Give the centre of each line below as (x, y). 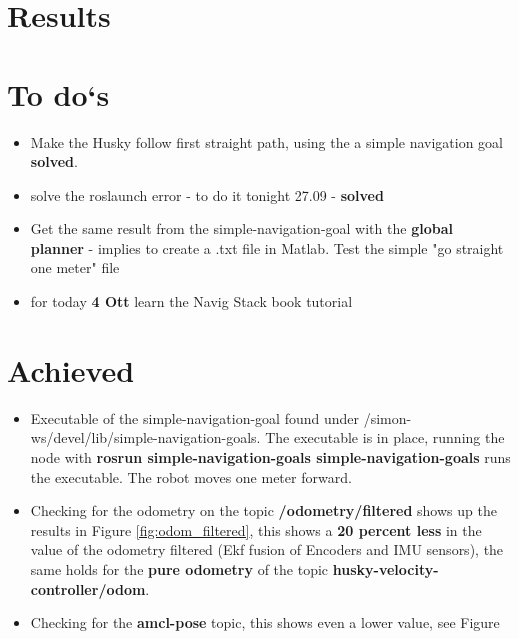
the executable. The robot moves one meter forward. (191, 476)
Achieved (71, 369)
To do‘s (58, 93)
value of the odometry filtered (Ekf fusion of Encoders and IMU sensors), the (267, 549)
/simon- (387, 417)
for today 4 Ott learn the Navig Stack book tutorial (191, 301)
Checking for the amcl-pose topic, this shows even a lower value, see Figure (265, 622)
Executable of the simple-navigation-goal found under (194, 417)
